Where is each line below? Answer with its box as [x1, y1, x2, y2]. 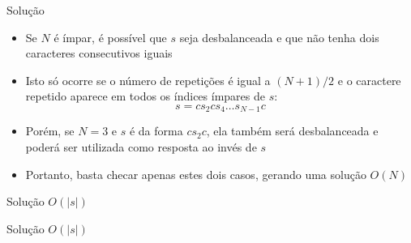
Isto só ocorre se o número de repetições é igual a [25, 71, 271, 88]
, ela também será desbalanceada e [206, 122, 379, 139]
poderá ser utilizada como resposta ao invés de [25, 139, 257, 156]
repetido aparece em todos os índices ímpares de [25, 87, 265, 104]
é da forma [129, 122, 183, 139]
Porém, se [25, 122, 75, 139]
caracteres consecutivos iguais [25, 45, 173, 62]
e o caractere [337, 71, 401, 88]
